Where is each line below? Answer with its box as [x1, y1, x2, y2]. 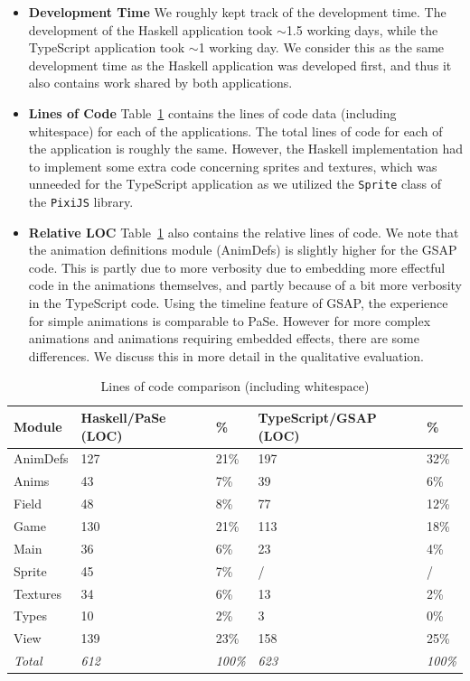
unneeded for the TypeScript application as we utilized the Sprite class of [28, 174, 442, 193]
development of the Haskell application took [28, 20, 273, 39]
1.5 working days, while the [286, 20, 438, 39]
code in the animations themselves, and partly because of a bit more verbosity [28, 275, 463, 294]
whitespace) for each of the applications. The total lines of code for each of [28, 121, 443, 140]
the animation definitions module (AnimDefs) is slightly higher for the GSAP [28, 240, 457, 259]
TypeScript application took [28, 38, 185, 57]
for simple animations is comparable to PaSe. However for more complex [28, 311, 431, 330]
